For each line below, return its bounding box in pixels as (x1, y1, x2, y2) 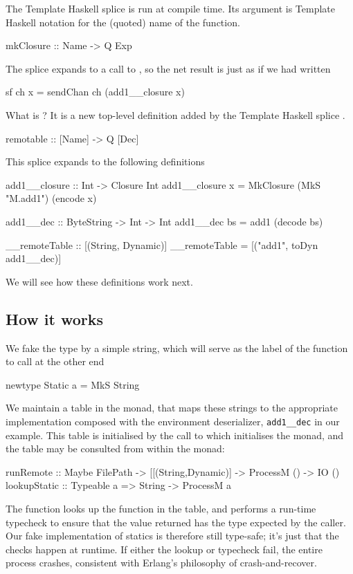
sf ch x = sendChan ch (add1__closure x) (6, 84, 185, 99)
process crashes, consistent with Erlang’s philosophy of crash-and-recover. (6, 555, 317, 570)
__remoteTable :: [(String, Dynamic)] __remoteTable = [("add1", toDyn (6, 237, 318, 252)
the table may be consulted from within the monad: (6, 441, 225, 456)
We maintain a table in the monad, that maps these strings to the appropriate (6, 400, 338, 415)
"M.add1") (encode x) (6, 191, 97, 205)
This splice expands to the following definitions (6, 154, 205, 169)
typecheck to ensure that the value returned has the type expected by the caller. (6, 515, 346, 529)
